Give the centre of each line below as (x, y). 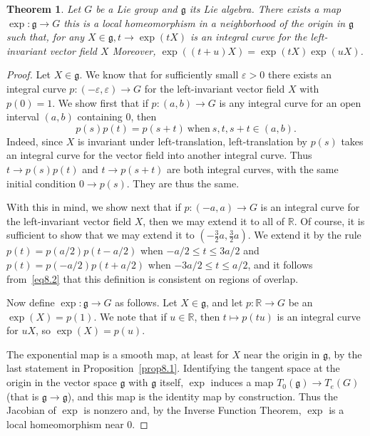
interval (23, 116)
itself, (171, 382)
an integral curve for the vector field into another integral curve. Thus (159, 155)
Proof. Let (29, 74)
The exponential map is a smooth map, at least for (118, 354)
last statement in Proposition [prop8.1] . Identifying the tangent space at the (173, 368)
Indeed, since (35, 141)
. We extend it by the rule (304, 235)
